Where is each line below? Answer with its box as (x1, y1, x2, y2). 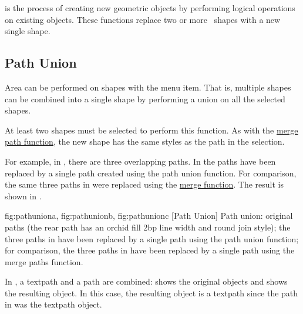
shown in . (5, 189, 42, 202)
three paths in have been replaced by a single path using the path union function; (5, 232, 299, 245)
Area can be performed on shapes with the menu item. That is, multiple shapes (5, 81, 291, 93)
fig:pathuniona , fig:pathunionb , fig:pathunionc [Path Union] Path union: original (5, 209, 293, 222)
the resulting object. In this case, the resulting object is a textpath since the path (5, 286, 298, 299)
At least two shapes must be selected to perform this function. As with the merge (5, 123, 298, 136)
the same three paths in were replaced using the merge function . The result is (5, 178, 284, 191)
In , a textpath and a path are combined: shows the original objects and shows (5, 275, 288, 288)
